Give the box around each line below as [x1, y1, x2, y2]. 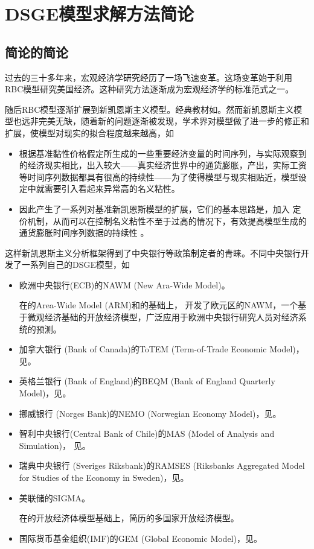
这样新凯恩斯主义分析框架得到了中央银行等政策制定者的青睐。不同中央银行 [5, 246, 301, 259]
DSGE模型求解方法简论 [5, 1, 194, 26]
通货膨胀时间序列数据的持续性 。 [19, 226, 149, 239]
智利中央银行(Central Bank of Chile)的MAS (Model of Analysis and [19, 427, 275, 440]
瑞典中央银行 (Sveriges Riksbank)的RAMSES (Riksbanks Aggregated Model [19, 459, 305, 472]
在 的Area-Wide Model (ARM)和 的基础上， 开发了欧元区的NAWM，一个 [19, 299, 298, 311]
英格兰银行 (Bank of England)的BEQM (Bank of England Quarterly [19, 375, 275, 387]
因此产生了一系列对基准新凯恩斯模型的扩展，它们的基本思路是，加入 [19, 202, 290, 215]
